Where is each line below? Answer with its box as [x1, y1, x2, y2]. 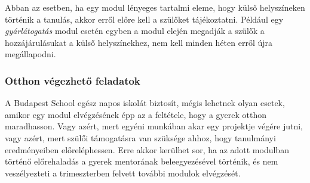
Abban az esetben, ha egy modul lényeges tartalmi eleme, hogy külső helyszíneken [5, 1, 305, 13]
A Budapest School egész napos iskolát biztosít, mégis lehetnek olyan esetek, [5, 97, 285, 109]
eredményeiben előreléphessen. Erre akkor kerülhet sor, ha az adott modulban [5, 143, 289, 156]
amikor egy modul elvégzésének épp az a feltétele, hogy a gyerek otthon [5, 108, 266, 120]
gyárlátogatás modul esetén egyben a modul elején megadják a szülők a [5, 24, 265, 37]
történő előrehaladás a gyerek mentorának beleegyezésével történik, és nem [5, 155, 278, 168]
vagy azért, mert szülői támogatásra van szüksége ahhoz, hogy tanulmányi [5, 131, 276, 144]
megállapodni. [5, 48, 56, 60]
